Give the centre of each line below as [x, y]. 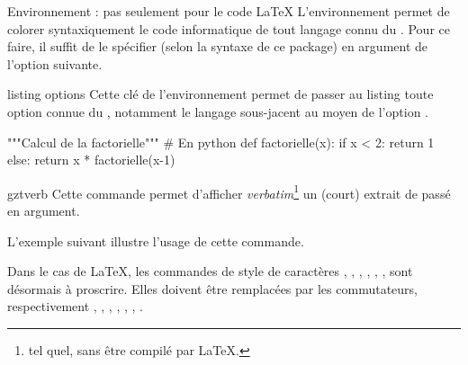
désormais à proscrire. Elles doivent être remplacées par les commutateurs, [212, 288]
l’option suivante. [55, 63]
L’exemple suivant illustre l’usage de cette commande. [156, 240]
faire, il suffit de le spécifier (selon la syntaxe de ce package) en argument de [218, 46]
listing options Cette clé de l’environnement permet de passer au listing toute [220, 94]
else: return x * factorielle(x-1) [91, 160]
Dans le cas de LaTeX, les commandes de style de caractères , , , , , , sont [210, 271]
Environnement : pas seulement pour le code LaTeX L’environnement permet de [229, 11]
